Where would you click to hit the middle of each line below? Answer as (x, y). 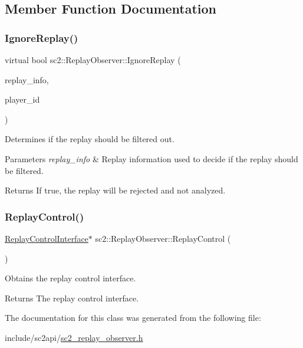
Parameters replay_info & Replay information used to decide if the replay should (151, 158)
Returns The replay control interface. (72, 298)
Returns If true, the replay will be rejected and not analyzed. (115, 190)
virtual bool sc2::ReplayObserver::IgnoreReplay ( (93, 60)
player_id (22, 99)
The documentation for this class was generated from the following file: (133, 318)
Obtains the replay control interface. (70, 278)
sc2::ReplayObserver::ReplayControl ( (163, 238)
